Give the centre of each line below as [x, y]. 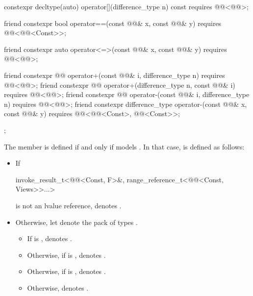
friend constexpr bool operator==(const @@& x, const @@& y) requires [113, 23]
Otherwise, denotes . [58, 287]
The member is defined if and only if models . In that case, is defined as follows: [124, 146]
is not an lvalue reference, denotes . [68, 205]
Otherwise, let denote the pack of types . [76, 222]
